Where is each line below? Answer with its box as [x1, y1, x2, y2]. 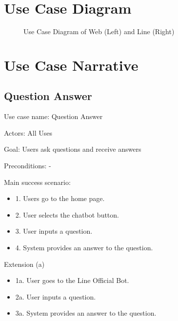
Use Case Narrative [4, 55, 138, 75]
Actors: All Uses [4, 127, 53, 138]
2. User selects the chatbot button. [15, 209, 119, 220]
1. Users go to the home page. [15, 193, 105, 203]
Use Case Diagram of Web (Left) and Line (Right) [23, 26, 175, 37]
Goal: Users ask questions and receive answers [4, 144, 141, 154]
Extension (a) [4, 259, 45, 269]
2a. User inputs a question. [15, 291, 96, 301]
